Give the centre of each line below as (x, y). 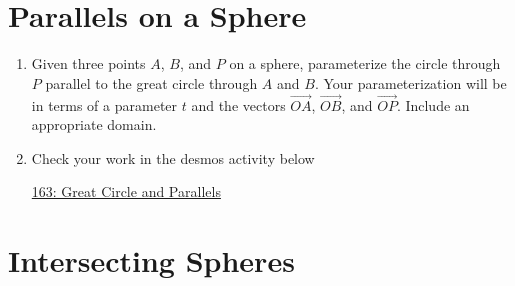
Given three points (88, 63)
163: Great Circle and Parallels (126, 191)
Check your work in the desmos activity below (173, 157)
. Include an (433, 104)
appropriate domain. (94, 124)
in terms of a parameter (104, 104)
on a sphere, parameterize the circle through (365, 63)
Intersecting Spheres (151, 260)
